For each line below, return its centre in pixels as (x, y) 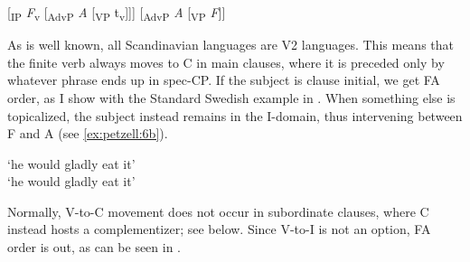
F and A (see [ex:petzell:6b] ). (88, 133)
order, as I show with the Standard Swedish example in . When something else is (231, 97)
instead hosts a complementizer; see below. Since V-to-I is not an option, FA (219, 229)
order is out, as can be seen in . (94, 247)
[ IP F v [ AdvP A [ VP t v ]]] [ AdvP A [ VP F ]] (117, 13)
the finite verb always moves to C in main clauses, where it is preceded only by (226, 62)
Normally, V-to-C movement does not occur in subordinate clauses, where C (218, 211)
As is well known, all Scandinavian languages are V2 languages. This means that (230, 45)
